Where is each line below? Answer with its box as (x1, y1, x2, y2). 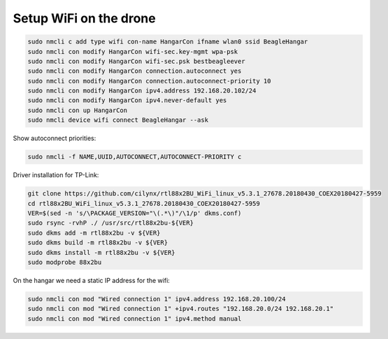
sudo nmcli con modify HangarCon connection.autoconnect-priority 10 (27, 77, 271, 85)
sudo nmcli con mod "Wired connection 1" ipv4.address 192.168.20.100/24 (27, 295, 286, 303)
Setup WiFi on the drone (13, 11, 157, 26)
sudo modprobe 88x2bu (27, 258, 102, 266)
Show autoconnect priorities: (13, 134, 96, 143)
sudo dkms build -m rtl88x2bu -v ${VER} (27, 239, 168, 247)
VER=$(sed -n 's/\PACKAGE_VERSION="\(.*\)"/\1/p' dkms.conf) (27, 209, 242, 217)
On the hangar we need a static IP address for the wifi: (13, 276, 171, 284)
